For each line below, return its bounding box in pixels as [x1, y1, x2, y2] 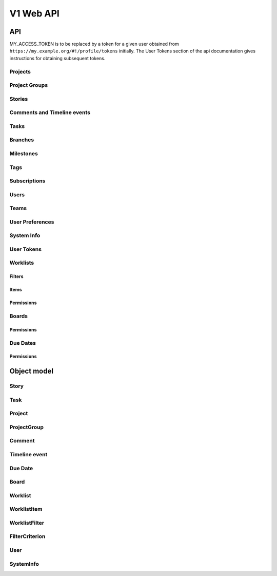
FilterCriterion [9, 533, 46, 540]
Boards [9, 312, 28, 320]
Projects [9, 68, 31, 75]
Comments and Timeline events [9, 109, 91, 116]
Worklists [9, 259, 34, 267]
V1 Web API [9, 8, 60, 19]
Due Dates [9, 339, 36, 346]
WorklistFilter [9, 519, 45, 526]
